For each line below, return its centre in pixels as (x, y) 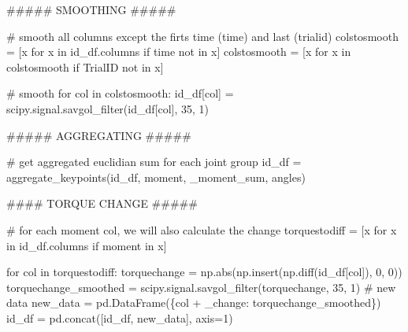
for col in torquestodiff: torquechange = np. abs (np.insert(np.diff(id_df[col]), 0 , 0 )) (204, 272)
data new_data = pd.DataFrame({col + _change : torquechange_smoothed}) (194, 302)
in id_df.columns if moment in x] (87, 245)
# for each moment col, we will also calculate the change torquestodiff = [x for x (202, 229)
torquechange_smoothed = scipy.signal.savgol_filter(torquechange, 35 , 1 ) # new (201, 287)
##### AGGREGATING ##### (99, 135)
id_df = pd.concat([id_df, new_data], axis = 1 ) (120, 317)
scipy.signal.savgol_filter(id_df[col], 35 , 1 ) (108, 108)
